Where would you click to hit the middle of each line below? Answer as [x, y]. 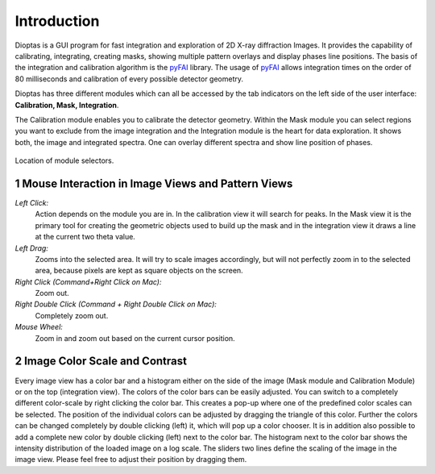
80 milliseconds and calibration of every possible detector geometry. [129, 79]
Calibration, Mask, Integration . [67, 105]
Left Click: [31, 202]
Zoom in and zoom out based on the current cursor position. [135, 338]
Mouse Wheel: [39, 327]
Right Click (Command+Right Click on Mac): [88, 281]
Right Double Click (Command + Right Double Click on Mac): [116, 304]
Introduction [57, 21]
